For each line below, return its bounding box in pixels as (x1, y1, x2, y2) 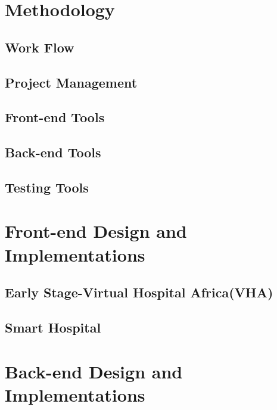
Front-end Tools (5, 108, 105, 126)
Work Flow (5, 38, 74, 56)
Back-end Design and (5, 359, 183, 383)
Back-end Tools (5, 143, 101, 161)
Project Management (5, 73, 138, 91)
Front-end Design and (5, 219, 187, 243)
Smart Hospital (5, 318, 101, 337)
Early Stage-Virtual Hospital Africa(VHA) (5, 283, 273, 302)
